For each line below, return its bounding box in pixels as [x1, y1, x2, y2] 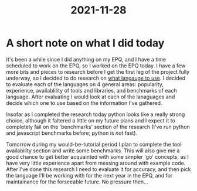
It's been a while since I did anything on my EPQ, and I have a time [6, 56, 167, 63]
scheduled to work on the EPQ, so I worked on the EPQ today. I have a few [6, 62, 186, 69]
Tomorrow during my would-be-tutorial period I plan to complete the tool [6, 141, 182, 148]
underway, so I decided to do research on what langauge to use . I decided [6, 74, 186, 81]
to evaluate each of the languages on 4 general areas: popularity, [6, 80, 164, 88]
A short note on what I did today [6, 36, 165, 50]
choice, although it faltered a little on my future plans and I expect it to [6, 117, 176, 124]
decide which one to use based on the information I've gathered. [6, 99, 162, 106]
